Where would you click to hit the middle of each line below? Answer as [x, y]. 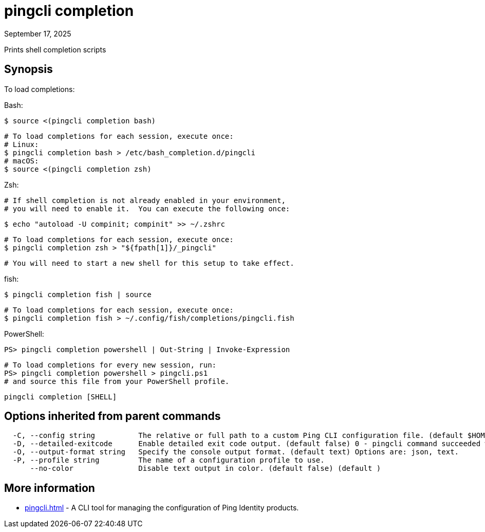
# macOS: [22, 161]
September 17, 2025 [38, 33]
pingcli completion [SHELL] [61, 397]
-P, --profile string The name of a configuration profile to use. [169, 460]
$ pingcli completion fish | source [78, 294]
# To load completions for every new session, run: [110, 365]
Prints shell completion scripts [55, 49]
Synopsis [29, 69]
